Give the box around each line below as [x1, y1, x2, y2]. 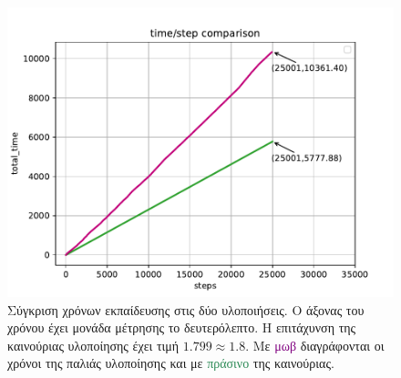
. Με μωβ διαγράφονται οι [245, 335, 385, 354]
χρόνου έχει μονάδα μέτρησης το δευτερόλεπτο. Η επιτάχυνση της [7, 318, 356, 337]
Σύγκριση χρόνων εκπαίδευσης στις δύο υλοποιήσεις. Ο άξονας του [7, 300, 365, 319]
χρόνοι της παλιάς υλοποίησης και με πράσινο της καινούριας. [7, 353, 334, 373]
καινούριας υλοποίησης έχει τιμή [7, 335, 180, 354]
